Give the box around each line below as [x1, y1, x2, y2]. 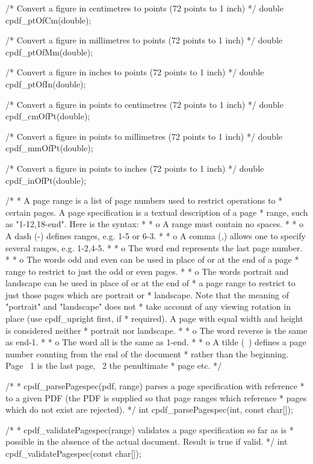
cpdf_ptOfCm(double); [5, 13, 91, 26]
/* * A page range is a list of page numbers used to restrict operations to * [5, 194, 283, 207]
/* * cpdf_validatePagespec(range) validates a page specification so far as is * [5, 423, 294, 436]
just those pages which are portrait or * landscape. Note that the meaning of [5, 288, 290, 301]
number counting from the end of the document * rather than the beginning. [5, 347, 289, 360]
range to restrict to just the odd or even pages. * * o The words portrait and [5, 265, 289, 277]
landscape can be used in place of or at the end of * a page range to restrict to [5, 277, 296, 289]
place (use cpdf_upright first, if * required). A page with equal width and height [5, 312, 303, 325]
